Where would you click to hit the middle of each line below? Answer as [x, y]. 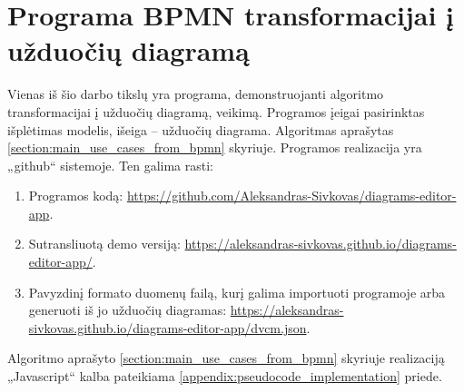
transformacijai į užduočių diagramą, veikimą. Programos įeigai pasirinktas [216, 111]
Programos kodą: [76, 196]
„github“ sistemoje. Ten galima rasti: [110, 165]
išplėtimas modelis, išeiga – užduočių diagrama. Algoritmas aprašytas [201, 129]
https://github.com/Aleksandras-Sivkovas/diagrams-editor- [291, 196]
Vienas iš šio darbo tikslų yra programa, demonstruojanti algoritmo [196, 94]
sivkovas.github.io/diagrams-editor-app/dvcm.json [168, 327]
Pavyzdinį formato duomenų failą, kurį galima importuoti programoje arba [237, 292]
